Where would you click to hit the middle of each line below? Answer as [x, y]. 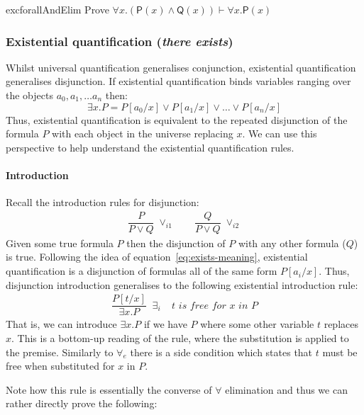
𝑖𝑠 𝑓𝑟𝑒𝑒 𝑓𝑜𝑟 [202, 306]
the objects [29, 95]
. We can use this [280, 133]
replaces [341, 324]
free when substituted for [60, 366]
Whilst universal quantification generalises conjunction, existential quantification [181, 67]
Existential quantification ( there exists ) [120, 41]
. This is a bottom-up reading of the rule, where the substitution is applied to [180, 337]
